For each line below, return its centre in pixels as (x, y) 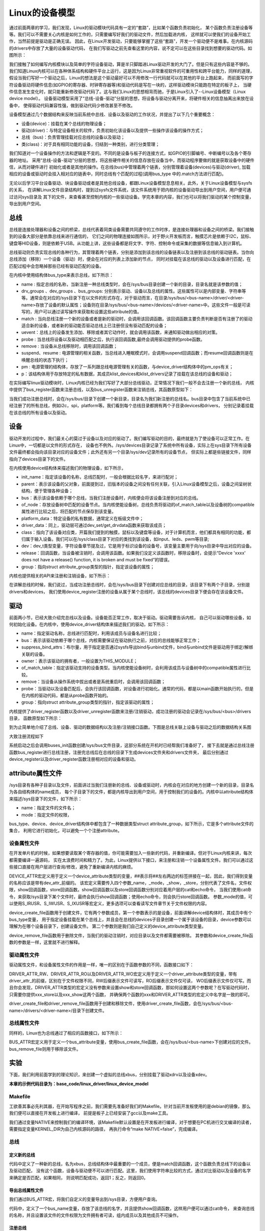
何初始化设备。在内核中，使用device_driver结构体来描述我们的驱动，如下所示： (89, 624)
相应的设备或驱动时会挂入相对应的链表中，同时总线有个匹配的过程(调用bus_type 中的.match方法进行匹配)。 (118, 174)
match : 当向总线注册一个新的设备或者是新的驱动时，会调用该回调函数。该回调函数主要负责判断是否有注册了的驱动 (137, 319)
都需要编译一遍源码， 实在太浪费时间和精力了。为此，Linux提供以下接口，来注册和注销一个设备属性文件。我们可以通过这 (131, 860)
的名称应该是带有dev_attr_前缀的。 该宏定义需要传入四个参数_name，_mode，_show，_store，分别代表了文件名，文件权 (131, 883)
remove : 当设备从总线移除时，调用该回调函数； (69, 346)
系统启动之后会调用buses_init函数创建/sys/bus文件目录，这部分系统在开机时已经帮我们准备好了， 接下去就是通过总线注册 (132, 745)
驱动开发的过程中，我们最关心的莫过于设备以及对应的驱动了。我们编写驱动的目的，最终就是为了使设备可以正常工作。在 (129, 438)
